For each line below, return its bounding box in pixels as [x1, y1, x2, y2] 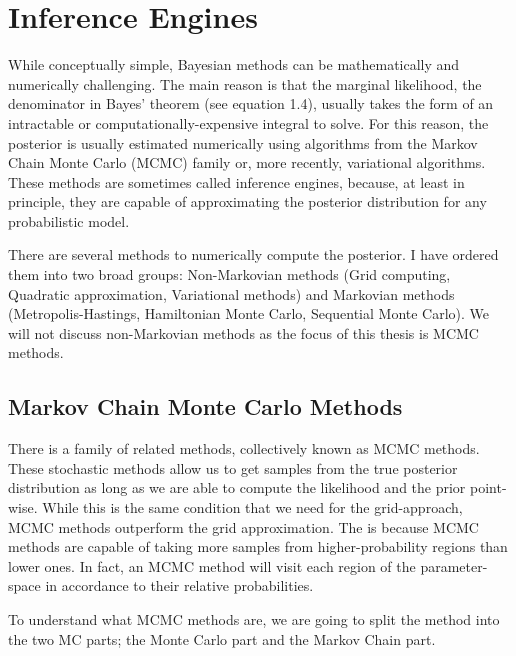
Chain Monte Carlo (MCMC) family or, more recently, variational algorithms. [8, 152, 486, 173]
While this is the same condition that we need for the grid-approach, [42, 497, 463, 518]
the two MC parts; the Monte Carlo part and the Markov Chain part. [8, 628, 436, 649]
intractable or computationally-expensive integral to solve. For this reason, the [8, 112, 489, 133]
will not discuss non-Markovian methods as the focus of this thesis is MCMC [8, 322, 479, 343]
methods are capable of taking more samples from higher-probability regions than [8, 536, 508, 557]
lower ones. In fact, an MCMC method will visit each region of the [8, 555, 416, 576]
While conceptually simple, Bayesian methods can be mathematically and [8, 54, 460, 75]
